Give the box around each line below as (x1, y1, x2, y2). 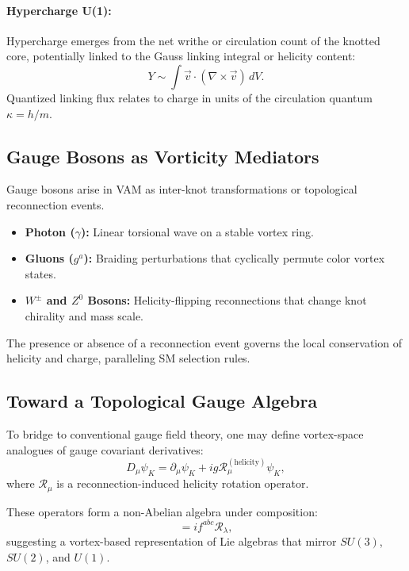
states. (25, 265, 56, 282)
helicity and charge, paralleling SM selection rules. (6, 350, 250, 366)
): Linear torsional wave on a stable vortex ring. (80, 223, 314, 240)
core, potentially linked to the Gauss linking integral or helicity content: (6, 48, 356, 64)
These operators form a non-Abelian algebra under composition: (6, 503, 318, 519)
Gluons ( (25, 250, 74, 266)
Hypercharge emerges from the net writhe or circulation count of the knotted (6, 32, 380, 48)
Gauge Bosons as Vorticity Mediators (6, 144, 319, 168)
